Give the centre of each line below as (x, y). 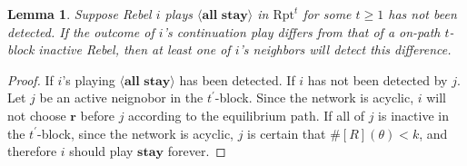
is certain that (287, 133)
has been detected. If (237, 79)
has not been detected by (378, 79)
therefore (32, 151)
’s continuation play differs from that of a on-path (302, 31)
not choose (37, 115)
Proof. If (30, 79)
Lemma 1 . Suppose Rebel (79, 14)
